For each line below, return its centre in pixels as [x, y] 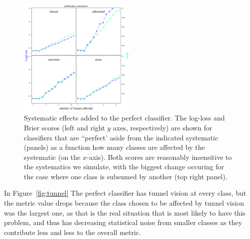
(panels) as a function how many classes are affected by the [115, 147]
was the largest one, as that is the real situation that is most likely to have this [125, 212]
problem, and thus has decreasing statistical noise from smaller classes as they [123, 222]
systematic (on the [52, 157]
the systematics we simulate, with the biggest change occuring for [124, 167]
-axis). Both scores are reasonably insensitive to [159, 157]
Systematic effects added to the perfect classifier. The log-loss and [125, 118]
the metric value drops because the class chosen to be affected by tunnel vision [124, 203]
